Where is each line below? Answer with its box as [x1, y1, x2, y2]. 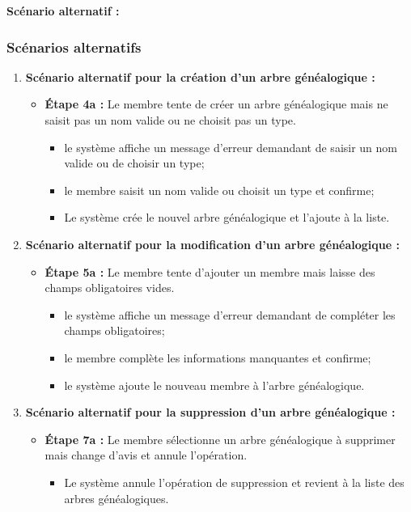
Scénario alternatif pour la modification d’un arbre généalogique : [25, 235, 400, 252]
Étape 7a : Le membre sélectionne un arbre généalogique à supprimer [44, 430, 396, 447]
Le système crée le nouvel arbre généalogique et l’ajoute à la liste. [64, 209, 390, 226]
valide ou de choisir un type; [64, 154, 205, 171]
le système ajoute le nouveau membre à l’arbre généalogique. [64, 376, 365, 393]
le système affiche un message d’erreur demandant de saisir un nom [64, 138, 398, 155]
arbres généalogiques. [64, 489, 169, 506]
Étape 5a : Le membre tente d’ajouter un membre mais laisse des [44, 263, 375, 280]
